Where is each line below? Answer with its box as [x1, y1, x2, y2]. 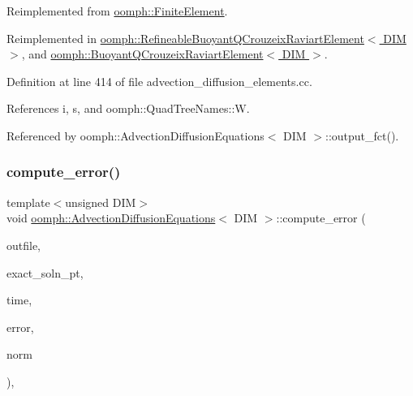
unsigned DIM [65, 193, 136, 210]
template [6, 193, 50, 210]
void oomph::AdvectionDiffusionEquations [6, 209, 216, 226]
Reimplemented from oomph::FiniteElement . [6, 2, 228, 19]
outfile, [6, 236, 41, 253]
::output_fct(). [325, 127, 399, 144]
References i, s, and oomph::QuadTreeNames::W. [6, 100, 250, 117]
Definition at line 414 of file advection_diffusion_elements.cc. [6, 72, 312, 89]
